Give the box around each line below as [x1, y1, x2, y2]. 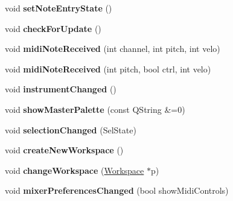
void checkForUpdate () [5, 22, 101, 34]
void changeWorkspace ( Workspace [5, 164, 144, 176]
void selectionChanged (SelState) [5, 123, 136, 136]
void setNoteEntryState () [5, 2, 112, 14]
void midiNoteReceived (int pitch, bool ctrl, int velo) [5, 62, 211, 75]
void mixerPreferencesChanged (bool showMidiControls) [5, 184, 229, 197]
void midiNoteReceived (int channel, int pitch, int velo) [5, 42, 220, 55]
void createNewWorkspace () [5, 144, 124, 156]
